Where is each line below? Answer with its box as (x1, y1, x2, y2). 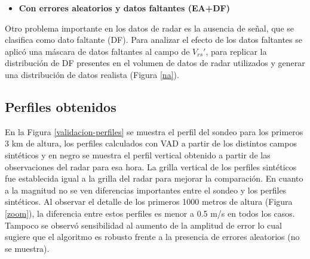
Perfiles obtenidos (5, 97, 116, 116)
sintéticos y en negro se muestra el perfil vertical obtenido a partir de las (5, 148, 271, 161)
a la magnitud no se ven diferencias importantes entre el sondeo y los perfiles (5, 183, 287, 196)
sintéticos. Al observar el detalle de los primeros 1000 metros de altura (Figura (5, 195, 293, 208)
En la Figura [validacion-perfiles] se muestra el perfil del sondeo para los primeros (5, 125, 303, 138)
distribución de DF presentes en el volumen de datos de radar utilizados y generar (5, 57, 305, 69)
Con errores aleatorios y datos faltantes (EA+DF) (19, 2, 230, 14)
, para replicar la (205, 45, 267, 57)
